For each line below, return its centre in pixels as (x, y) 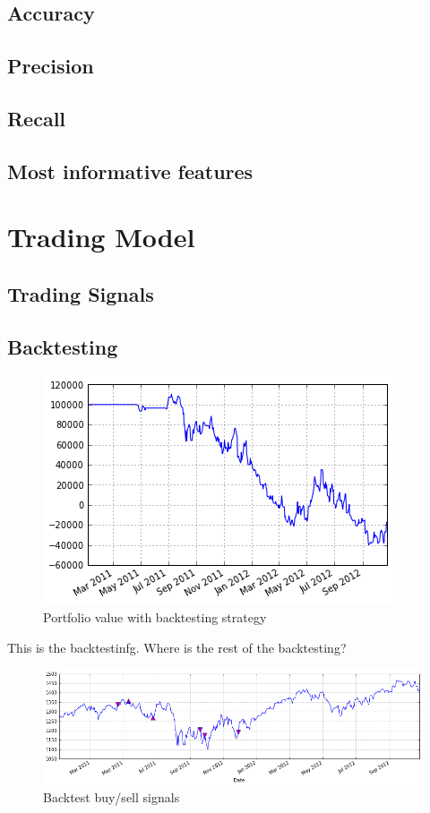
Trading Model (101, 237)
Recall (37, 118)
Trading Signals (81, 293)
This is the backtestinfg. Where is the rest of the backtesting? (177, 647)
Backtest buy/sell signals (112, 797)
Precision (51, 66)
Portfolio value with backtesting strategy (155, 617)
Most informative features (130, 171)
